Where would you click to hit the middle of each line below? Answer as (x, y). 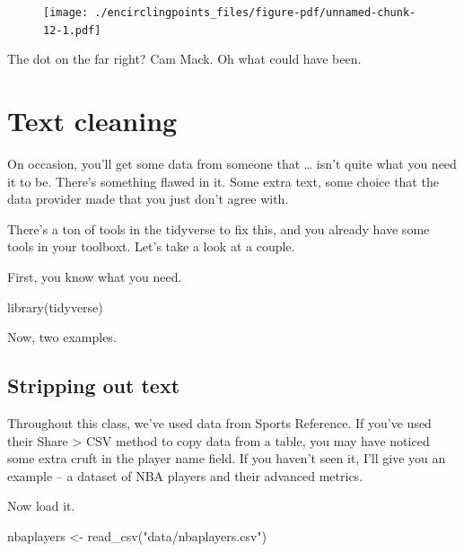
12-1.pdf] (72, 30)
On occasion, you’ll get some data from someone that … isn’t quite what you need (232, 164)
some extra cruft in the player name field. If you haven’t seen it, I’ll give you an (227, 458)
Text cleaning (92, 121)
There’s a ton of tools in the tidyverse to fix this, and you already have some (219, 228)
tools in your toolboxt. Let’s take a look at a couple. (151, 246)
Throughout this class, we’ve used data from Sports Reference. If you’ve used (219, 422)
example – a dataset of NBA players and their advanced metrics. (185, 475)
